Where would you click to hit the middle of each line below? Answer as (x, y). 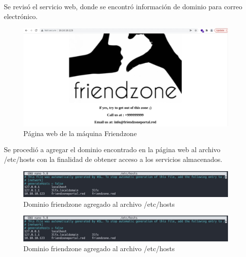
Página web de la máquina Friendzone (80, 133)
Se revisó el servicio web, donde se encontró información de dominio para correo (123, 6)
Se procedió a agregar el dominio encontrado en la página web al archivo (112, 149)
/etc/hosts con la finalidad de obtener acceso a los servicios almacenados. (113, 159)
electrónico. (21, 16)
